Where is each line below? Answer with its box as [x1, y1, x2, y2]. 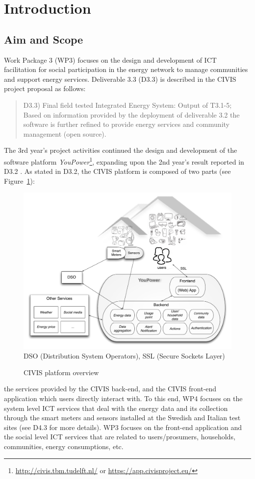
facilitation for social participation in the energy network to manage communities [4, 64, 248, 74]
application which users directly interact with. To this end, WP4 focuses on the [4, 393, 243, 403]
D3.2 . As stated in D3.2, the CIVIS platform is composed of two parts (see [4, 166, 231, 176]
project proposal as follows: [4, 83, 86, 94]
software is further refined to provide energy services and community [23, 119, 229, 129]
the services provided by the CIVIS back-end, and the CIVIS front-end [4, 383, 217, 394]
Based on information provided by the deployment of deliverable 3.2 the [23, 109, 240, 120]
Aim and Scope [4, 31, 83, 47]
